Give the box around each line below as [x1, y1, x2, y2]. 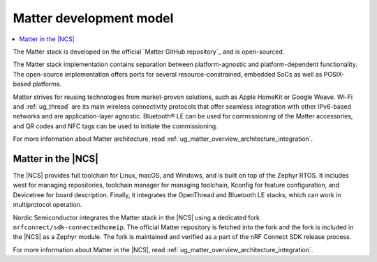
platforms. [32, 80, 62, 88]
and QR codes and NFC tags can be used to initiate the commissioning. [13, 122, 218, 130]
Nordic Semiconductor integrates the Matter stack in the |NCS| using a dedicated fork [13, 213, 260, 222]
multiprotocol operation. [13, 201, 82, 209]
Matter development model [13, 10, 174, 26]
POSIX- [323, 70, 345, 78]
